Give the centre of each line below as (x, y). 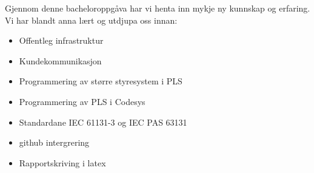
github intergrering (54, 142)
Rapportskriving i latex (62, 162)
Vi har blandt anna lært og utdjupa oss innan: (91, 20)
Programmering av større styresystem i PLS (101, 81)
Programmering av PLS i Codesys (82, 101)
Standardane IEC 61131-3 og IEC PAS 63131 (103, 122)
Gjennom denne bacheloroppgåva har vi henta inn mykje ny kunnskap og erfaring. (158, 8)
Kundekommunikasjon (60, 60)
